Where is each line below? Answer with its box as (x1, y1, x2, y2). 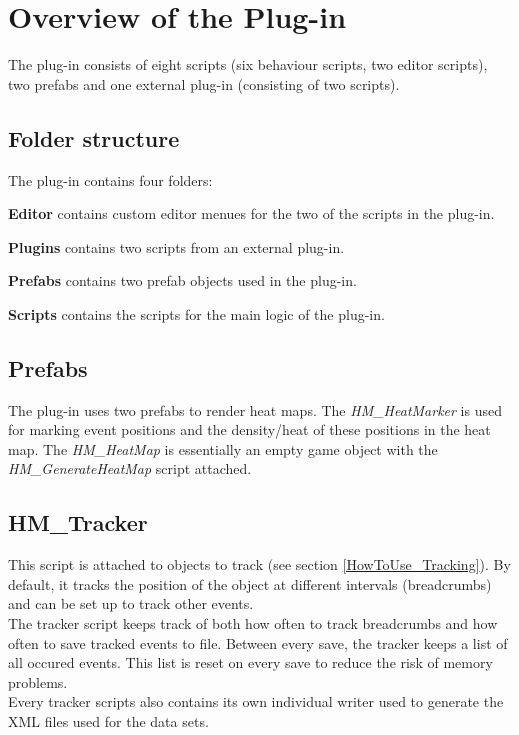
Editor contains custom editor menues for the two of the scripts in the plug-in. (8, 203, 495, 224)
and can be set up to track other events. (8, 593, 254, 614)
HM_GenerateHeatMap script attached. (8, 458, 252, 479)
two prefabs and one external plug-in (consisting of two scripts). (8, 73, 400, 94)
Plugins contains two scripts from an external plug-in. (8, 236, 345, 257)
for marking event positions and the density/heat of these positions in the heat (8, 419, 491, 440)
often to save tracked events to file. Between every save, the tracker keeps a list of (8, 632, 508, 653)
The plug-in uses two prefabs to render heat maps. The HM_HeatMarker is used (8, 399, 502, 420)
